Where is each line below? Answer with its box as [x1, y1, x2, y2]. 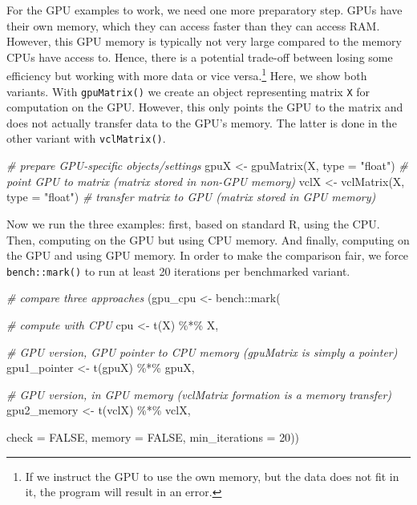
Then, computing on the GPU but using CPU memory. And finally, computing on [6, 231, 410, 248]
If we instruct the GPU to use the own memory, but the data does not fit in [25, 467, 399, 484]
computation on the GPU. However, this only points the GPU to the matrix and [6, 99, 403, 115]
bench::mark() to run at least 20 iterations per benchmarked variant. [6, 262, 350, 279]
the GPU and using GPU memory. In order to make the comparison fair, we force [6, 247, 409, 264]
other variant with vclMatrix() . [6, 130, 166, 147]
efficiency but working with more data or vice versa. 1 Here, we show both [6, 65, 367, 84]
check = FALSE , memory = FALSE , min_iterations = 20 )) [6, 428, 300, 445]
